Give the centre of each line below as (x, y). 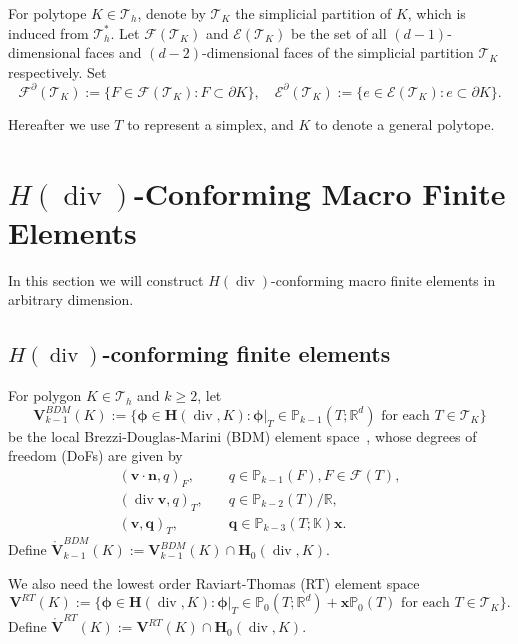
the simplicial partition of (313, 13)
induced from (48, 32)
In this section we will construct (106, 279)
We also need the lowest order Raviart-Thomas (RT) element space (214, 582)
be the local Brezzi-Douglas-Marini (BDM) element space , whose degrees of (242, 435)
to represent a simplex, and (210, 123)
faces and (113, 52)
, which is (436, 13)
